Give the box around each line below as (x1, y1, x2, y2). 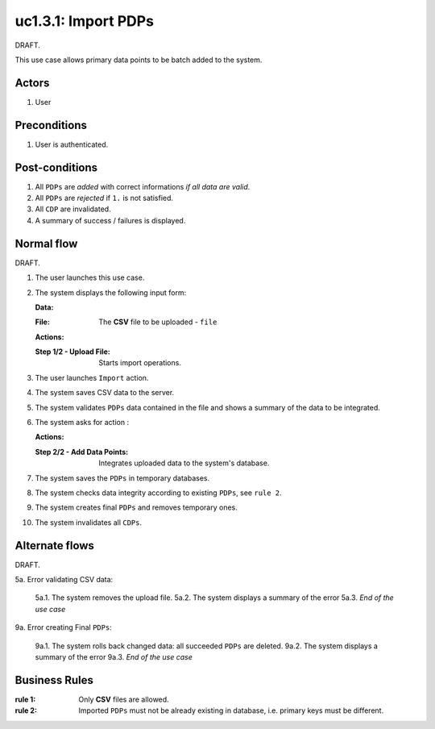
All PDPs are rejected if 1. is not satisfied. (35, 194, 173, 203)
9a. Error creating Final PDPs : (14, 623, 112, 632)
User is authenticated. (35, 140, 109, 149)
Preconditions (14, 118, 88, 132)
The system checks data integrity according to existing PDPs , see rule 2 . (35, 488, 282, 498)
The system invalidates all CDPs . (35, 517, 143, 527)
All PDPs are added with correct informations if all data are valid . (35, 181, 251, 191)
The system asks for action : (35, 418, 129, 427)
